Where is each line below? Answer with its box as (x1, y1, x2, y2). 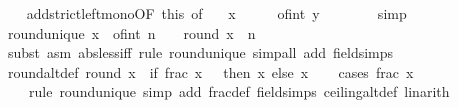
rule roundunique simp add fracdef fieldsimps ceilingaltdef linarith (28, 81, 450, 102)
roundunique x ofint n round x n (7, 22, 256, 43)
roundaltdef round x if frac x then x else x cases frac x (7, 61, 414, 82)
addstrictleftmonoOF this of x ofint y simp (26, 3, 407, 23)
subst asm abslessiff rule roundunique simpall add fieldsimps (7, 42, 394, 63)
